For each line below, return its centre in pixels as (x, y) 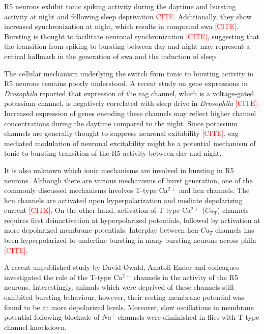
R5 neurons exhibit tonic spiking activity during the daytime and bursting (120, 6)
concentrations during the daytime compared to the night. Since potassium (121, 123)
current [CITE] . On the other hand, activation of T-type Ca (98, 210)
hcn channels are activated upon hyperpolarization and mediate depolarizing (123, 200)
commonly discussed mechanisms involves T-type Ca (86, 190)
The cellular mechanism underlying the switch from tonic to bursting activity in (129, 73)
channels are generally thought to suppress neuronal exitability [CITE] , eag (121, 133)
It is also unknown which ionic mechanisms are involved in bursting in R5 (119, 170)
